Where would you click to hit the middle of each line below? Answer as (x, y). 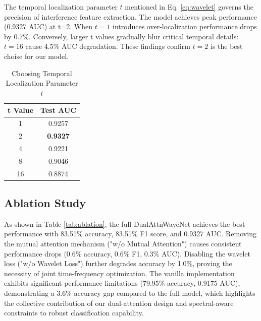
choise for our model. (37, 56)
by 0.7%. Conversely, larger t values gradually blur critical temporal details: (121, 36)
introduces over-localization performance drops (185, 26)
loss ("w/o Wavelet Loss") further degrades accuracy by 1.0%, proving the (118, 263)
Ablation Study (45, 203)
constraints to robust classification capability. (74, 313)
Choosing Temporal (42, 73)
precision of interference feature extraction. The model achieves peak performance (130, 16)
